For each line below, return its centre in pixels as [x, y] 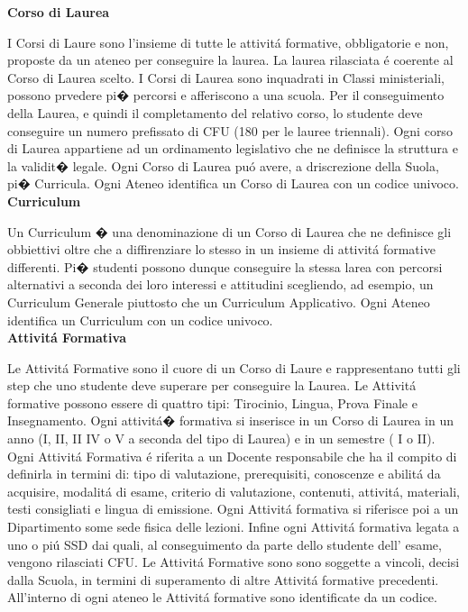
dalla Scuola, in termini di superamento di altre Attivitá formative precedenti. [223, 579]
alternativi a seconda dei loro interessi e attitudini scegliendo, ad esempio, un [220, 284]
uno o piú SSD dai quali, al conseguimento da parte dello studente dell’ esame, [225, 544]
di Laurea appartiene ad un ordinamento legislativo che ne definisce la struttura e [233, 148]
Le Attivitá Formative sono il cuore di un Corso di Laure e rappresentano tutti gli [234, 367]
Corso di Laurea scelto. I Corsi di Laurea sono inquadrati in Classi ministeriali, [226, 77]
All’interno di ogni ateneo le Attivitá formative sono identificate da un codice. [222, 597]
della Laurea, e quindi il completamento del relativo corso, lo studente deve [215, 112]
